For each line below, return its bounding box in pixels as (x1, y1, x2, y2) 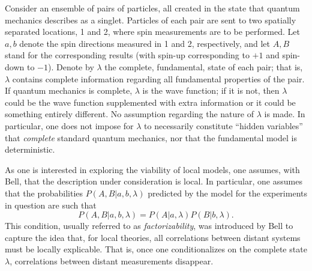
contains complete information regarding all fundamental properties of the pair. (12, 72, 305, 85)
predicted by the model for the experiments (148, 186, 307, 199)
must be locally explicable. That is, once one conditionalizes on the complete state (5, 243, 307, 255)
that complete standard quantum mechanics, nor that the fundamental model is (5, 131, 297, 144)
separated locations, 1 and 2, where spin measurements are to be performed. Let (5, 25, 300, 38)
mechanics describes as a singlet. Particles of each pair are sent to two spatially (5, 13, 296, 26)
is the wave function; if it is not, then (142, 84, 280, 97)
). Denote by (47, 60, 94, 73)
